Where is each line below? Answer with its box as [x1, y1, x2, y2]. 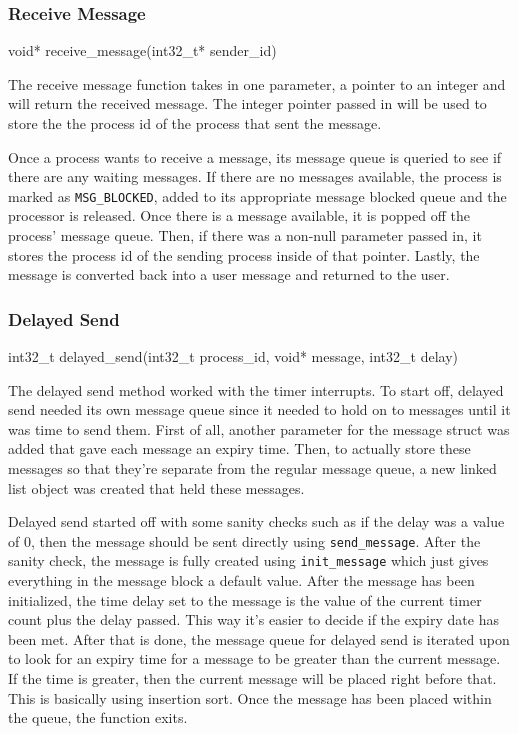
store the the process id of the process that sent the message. [8, 113, 382, 133]
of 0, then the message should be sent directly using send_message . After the [8, 530, 481, 551]
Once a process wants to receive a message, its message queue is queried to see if [8, 146, 502, 167]
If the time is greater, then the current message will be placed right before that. [8, 668, 497, 689]
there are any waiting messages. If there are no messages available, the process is [8, 166, 502, 187]
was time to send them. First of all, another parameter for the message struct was [8, 418, 510, 439]
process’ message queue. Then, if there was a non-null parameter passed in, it [8, 225, 482, 246]
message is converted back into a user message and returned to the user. [8, 264, 450, 285]
